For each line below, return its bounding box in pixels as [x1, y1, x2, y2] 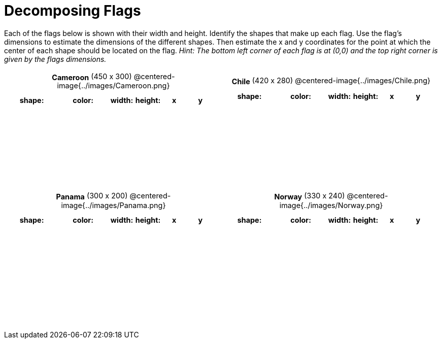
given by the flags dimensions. [4, 54, 107, 63]
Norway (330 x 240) [274, 191, 345, 201]
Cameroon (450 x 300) [52, 72, 132, 82]
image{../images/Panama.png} [61, 200, 166, 210]
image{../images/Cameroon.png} [57, 81, 170, 90]
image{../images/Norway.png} [279, 200, 383, 210]
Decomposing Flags [4, 2, 141, 19]
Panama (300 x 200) [56, 191, 128, 201]
